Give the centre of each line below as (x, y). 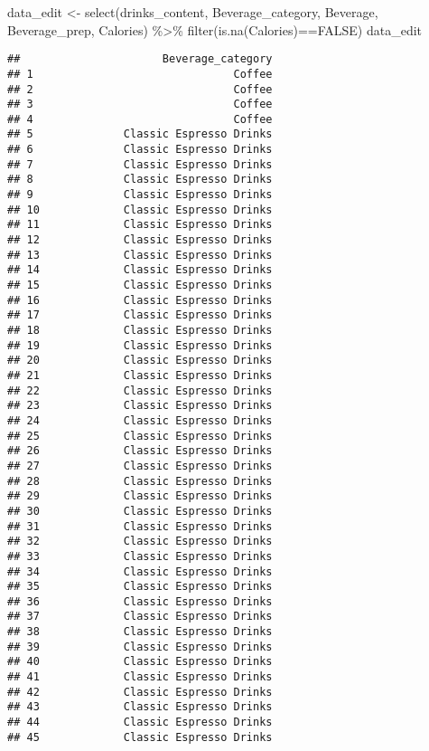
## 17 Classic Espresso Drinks (140, 315)
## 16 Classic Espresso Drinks (140, 300)
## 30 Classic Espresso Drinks (140, 511)
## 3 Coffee (140, 105)
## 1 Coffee (140, 74)
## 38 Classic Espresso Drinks (140, 632)
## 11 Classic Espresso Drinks (140, 225)
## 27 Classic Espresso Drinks (140, 466)
